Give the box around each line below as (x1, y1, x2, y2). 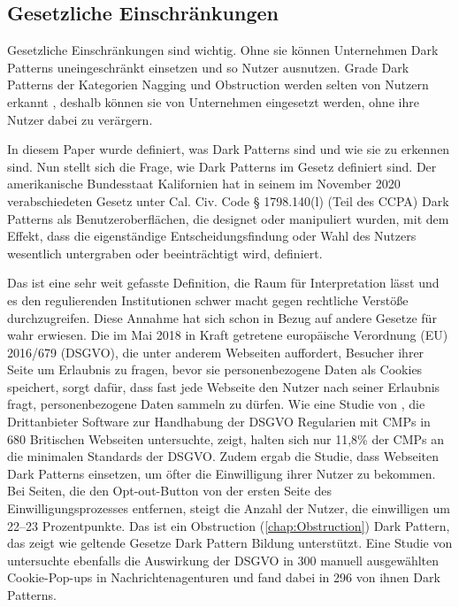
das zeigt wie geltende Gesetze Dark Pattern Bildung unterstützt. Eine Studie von (7, 534, 453, 552)
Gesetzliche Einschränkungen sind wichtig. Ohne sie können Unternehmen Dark (7, 41, 439, 59)
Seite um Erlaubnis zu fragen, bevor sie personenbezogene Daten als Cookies (7, 360, 423, 379)
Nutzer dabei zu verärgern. (7, 110, 153, 128)
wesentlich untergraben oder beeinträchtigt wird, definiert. (7, 243, 323, 262)
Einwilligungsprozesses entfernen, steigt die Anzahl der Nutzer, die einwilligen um (7, 499, 450, 518)
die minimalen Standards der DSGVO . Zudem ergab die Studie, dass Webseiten (7, 447, 440, 465)
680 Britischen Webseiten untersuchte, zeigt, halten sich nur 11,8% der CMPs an (7, 429, 445, 448)
